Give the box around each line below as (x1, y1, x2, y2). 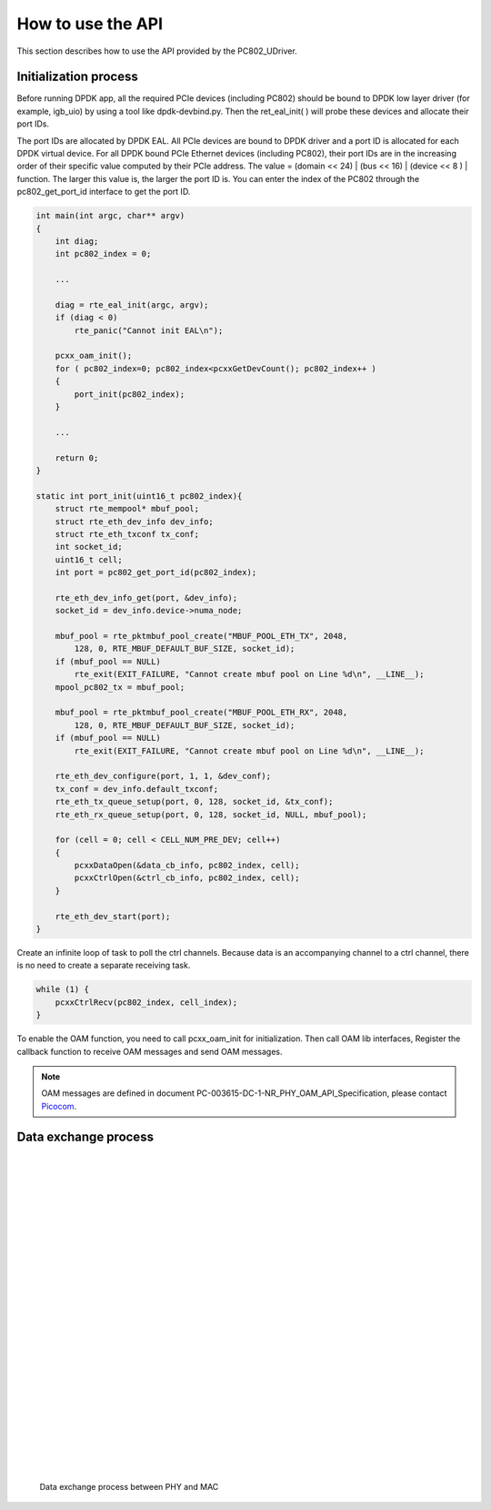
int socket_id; (55, 542, 123, 552)
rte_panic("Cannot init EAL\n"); (74, 325, 224, 336)
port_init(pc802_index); (74, 389, 185, 400)
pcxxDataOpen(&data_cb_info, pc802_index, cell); (74, 860, 300, 871)
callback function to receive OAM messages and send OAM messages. (16, 1046, 283, 1057)
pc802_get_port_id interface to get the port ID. (16, 187, 191, 198)
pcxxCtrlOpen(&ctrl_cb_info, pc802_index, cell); (74, 873, 300, 883)
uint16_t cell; (55, 554, 123, 564)
